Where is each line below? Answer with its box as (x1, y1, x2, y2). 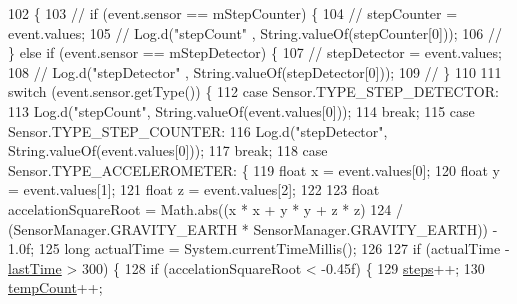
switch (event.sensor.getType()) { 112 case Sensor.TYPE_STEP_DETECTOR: (8, 81, 499, 102)
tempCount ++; (8, 277, 103, 298)
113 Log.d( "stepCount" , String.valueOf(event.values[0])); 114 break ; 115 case (8, 100, 475, 121)
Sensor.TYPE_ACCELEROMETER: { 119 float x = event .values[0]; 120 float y (8, 159, 501, 180)
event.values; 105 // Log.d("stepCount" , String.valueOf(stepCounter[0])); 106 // (8, 22, 503, 43)
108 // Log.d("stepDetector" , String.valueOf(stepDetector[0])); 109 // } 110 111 (8, 61, 502, 82)
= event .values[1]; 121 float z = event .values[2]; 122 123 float (8, 179, 380, 200)
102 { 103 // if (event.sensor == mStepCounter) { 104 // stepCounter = (8, 3, 458, 23)
